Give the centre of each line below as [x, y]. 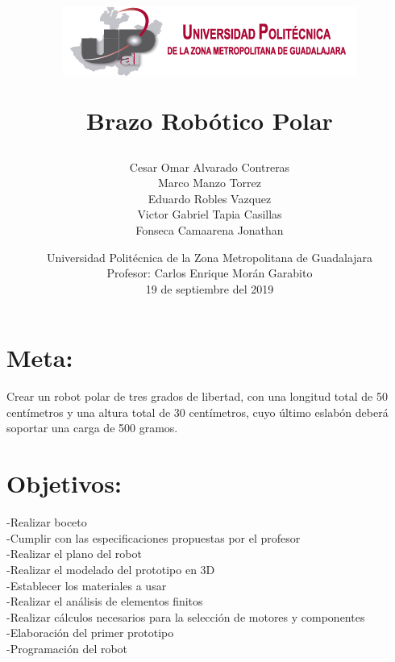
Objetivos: [64, 483]
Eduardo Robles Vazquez [210, 198]
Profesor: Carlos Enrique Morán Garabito [210, 273]
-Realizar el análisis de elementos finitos [105, 601]
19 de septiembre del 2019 [210, 288]
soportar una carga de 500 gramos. [92, 428]
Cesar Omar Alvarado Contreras [210, 167]
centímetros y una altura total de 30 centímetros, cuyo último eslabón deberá [197, 412]
